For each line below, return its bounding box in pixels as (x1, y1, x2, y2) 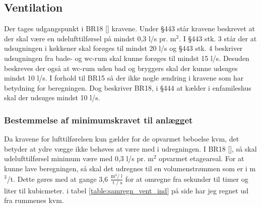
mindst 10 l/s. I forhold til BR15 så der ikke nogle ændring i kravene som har (4, 73, 244, 83)
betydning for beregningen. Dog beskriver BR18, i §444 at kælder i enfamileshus (4, 82, 251, 93)
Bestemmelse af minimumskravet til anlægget (4, 113, 193, 126)
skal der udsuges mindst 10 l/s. (4, 92, 100, 103)
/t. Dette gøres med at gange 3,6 (7, 173, 108, 184)
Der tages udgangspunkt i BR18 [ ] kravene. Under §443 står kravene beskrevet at (4, 23, 255, 34)
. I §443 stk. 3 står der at (179, 33, 257, 43)
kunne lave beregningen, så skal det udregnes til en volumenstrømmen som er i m (4, 163, 256, 173)
